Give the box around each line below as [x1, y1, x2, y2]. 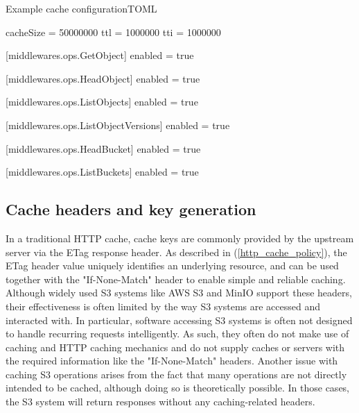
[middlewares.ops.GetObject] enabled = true [6, 48, 194, 62]
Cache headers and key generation [6, 199, 256, 220]
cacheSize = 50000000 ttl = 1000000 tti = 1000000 [6, 24, 221, 39]
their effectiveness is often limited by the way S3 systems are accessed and [6, 298, 321, 313]
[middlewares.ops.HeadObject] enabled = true [6, 71, 200, 85]
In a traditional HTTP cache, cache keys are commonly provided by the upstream [6, 230, 354, 245]
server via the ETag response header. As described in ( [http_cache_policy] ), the [6, 244, 347, 259]
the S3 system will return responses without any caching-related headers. [6, 394, 315, 409]
